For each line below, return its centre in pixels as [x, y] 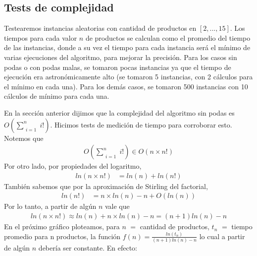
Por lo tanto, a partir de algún [50, 206]
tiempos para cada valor [41, 37]
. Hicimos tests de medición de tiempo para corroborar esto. [141, 124]
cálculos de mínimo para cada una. [57, 96]
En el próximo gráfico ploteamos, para [62, 226]
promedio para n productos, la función [62, 236]
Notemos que [24, 138]
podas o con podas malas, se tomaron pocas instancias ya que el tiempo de [118, 67]
